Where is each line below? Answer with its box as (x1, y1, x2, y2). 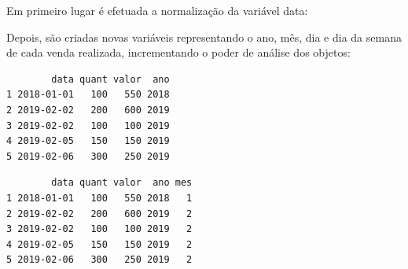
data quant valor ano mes (51, 177, 193, 189)
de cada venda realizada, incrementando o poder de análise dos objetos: (6, 44, 351, 61)
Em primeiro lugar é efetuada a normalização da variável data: (6, 2, 308, 18)
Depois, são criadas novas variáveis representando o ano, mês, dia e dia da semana (6, 28, 402, 45)
